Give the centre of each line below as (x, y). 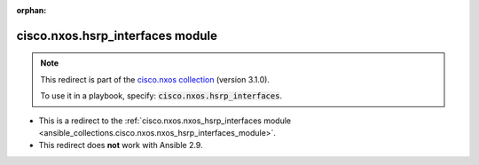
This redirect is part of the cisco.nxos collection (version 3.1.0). (155, 79)
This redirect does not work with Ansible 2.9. (121, 145)
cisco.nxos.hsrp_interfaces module (117, 35)
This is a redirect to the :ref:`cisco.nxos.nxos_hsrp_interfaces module (165, 121)
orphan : (31, 10)
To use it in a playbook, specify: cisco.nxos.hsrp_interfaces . (161, 96)
